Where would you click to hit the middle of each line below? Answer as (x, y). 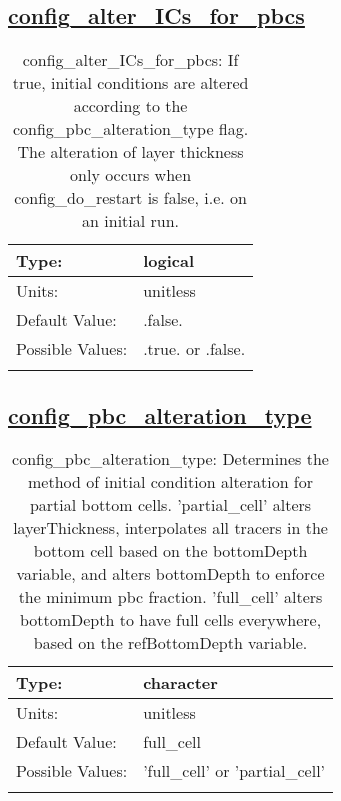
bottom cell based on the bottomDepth (170, 551)
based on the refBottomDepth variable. (170, 643)
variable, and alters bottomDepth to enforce (170, 574)
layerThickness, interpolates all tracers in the (170, 528)
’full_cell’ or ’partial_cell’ (234, 771)
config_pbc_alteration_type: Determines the (170, 459)
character (180, 683)
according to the (130, 106)
